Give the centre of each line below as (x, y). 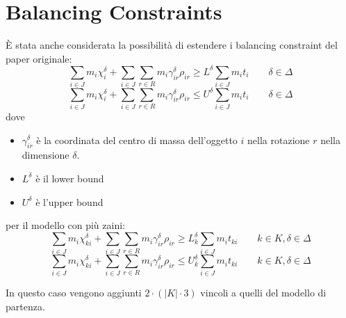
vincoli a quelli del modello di (263, 293)
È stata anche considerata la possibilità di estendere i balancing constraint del (172, 45)
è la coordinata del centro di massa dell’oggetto (137, 140)
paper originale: (39, 58)
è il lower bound (70, 178)
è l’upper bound (69, 201)
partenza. (25, 306)
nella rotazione (279, 140)
